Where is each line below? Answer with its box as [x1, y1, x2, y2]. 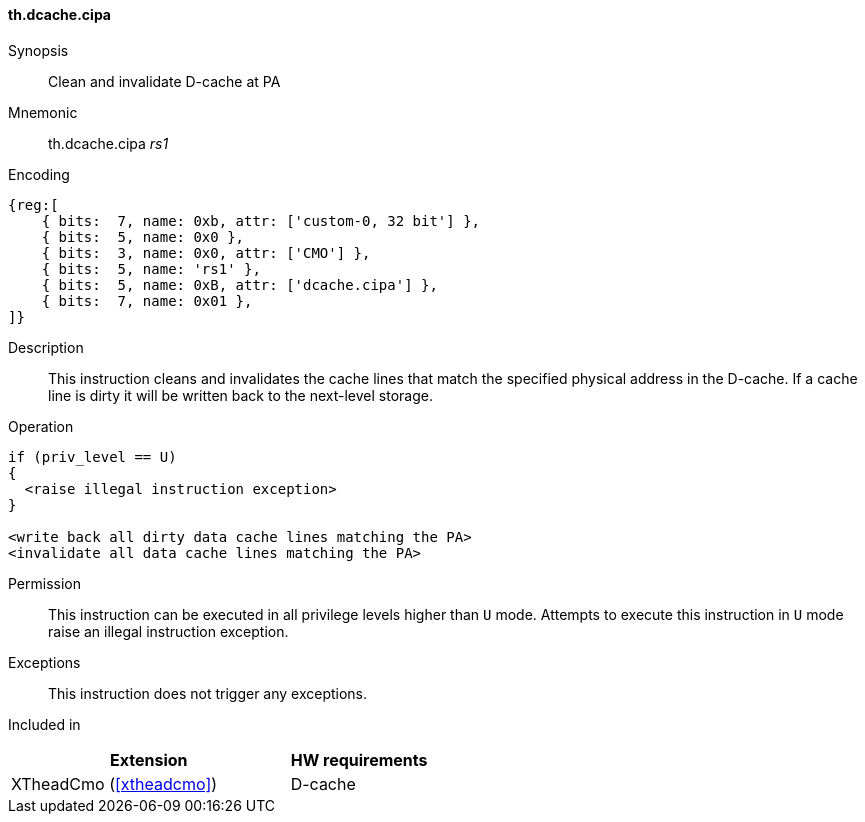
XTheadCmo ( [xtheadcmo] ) [11, 773, 218, 794]
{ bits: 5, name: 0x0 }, [41, 228, 245, 245]
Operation [8, 417, 74, 435]
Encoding [8, 165, 70, 183]
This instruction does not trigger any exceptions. [48, 684, 368, 702]
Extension [110, 749, 188, 770]
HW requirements [290, 749, 428, 770]
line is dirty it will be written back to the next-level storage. [48, 386, 433, 404]
